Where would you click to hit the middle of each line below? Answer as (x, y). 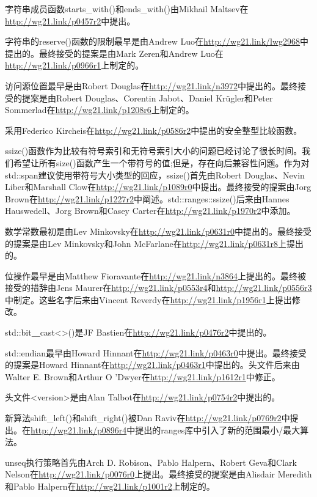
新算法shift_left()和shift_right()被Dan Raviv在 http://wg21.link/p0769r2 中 (148, 418)
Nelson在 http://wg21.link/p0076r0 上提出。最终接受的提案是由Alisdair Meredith (158, 474)
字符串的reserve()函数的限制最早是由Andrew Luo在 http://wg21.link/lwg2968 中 (157, 41)
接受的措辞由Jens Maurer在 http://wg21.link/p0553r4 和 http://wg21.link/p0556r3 (158, 288)
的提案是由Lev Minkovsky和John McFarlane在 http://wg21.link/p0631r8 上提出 (154, 243)
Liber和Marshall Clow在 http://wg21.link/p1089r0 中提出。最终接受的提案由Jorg (158, 187)
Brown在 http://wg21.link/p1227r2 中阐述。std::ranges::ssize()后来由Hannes (147, 198)
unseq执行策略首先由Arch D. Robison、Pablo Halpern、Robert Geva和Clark (151, 462)
